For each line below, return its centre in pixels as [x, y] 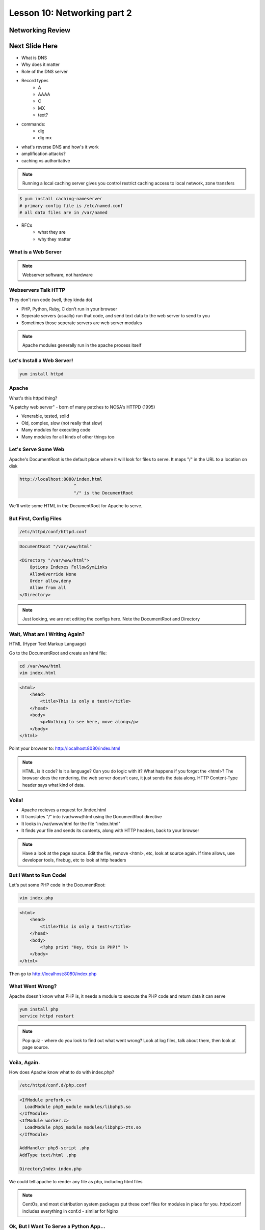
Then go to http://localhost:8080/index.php [53, 974]
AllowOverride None [53, 574]
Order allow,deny [51, 581]
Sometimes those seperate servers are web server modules [82, 323]
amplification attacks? [43, 154]
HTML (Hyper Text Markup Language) [48, 644]
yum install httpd [41, 374]
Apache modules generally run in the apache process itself [82, 345]
